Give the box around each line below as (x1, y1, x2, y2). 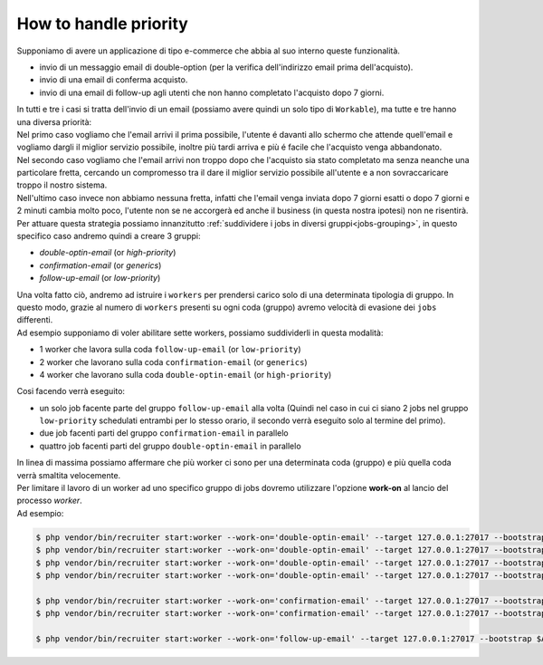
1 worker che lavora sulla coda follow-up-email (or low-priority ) (39, 344, 302, 355)
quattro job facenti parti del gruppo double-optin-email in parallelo (39, 440, 302, 451)
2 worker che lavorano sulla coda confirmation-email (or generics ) (39, 356, 308, 367)
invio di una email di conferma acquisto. (39, 74, 188, 85)
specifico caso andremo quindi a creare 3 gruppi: (16, 231, 201, 242)
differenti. (16, 314, 53, 325)
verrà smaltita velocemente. (16, 469, 121, 480)
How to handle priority (16, 14, 189, 34)
